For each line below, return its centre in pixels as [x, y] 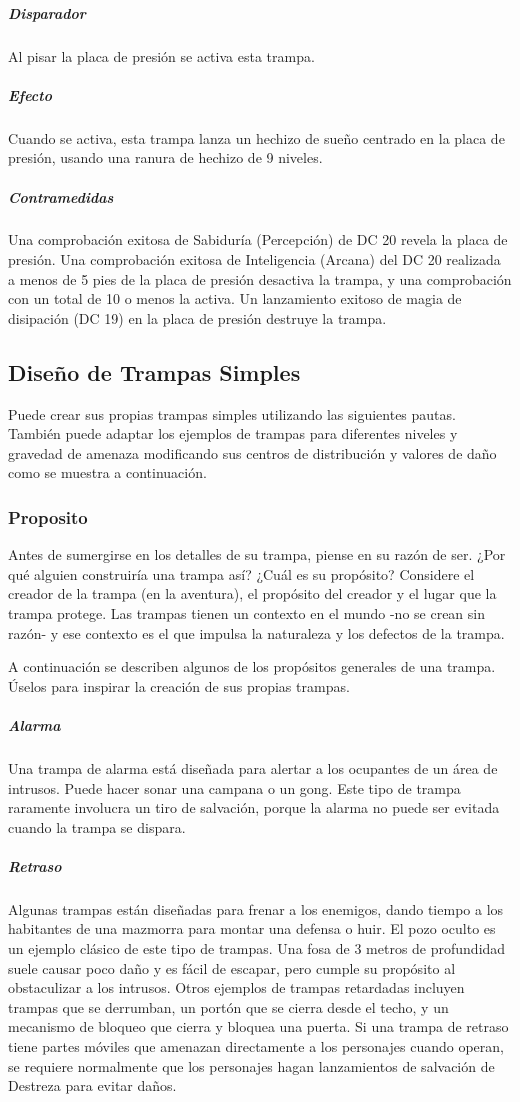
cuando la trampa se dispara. [97, 826]
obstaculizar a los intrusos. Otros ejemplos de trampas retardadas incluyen [236, 987]
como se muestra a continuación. [107, 472]
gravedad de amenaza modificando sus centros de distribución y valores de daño [252, 452]
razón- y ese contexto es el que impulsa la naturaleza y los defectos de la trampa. [256, 632]
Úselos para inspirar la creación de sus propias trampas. [179, 685]
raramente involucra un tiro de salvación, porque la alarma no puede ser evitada [254, 807]
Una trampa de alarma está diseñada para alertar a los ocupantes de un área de [253, 767]
